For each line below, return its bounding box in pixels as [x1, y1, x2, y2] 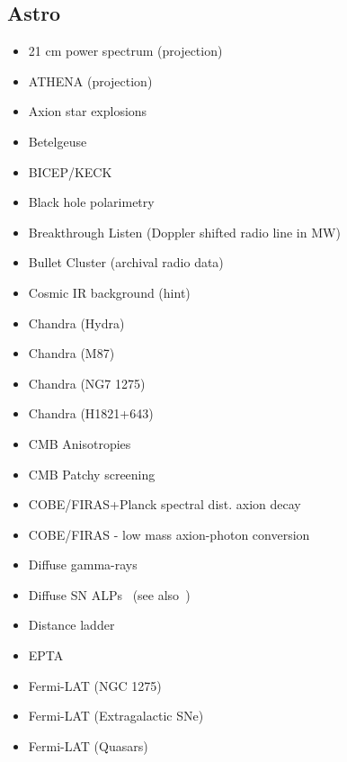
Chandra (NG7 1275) [28, 373, 146, 392]
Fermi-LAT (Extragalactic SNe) [28, 706, 204, 725]
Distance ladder [28, 615, 115, 634]
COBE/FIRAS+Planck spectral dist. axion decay [28, 495, 301, 514]
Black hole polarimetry [28, 193, 155, 211]
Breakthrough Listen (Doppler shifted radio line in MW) [28, 222, 341, 241]
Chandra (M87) [28, 344, 115, 363]
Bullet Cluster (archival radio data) [28, 253, 224, 272]
